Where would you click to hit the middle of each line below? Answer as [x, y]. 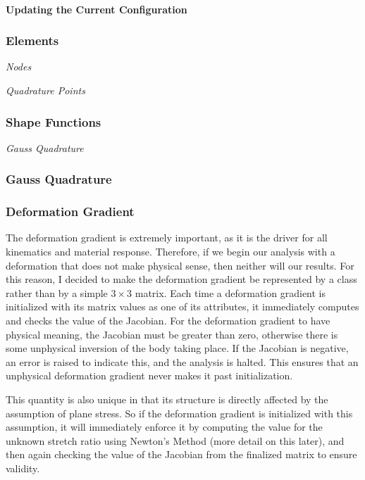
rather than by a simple [57, 292]
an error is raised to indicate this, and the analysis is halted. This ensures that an [182, 361]
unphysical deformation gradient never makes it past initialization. [149, 375]
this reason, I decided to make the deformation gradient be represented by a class [181, 279]
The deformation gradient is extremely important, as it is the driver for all [167, 238]
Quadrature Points [45, 90]
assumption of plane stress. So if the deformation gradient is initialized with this [179, 413]
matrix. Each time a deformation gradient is [230, 292]
